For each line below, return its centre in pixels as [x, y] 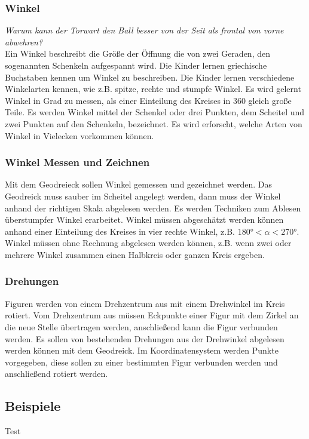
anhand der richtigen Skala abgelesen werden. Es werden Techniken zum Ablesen [153, 208]
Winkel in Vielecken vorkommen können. [79, 135]
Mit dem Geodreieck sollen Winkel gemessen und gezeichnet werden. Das [139, 184]
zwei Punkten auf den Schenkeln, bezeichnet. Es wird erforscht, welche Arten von [154, 123]
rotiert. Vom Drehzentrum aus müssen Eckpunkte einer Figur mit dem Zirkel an [152, 315]
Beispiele [33, 406]
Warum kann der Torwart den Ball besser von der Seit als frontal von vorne [144, 30]
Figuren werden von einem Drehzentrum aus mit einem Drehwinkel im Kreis [145, 303]
